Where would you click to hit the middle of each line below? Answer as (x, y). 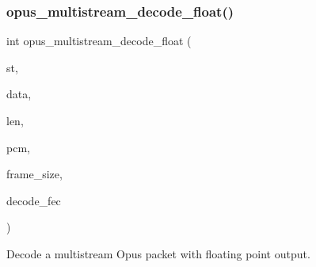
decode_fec (34, 200)
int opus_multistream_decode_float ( (99, 41)
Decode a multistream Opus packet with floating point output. (158, 253)
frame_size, (34, 174)
